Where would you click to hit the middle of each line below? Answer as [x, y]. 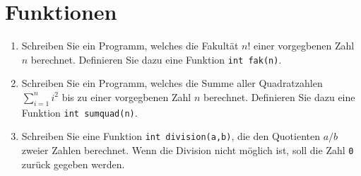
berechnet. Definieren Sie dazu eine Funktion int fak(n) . [156, 59]
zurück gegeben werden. [73, 164]
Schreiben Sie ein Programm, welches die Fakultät [130, 46]
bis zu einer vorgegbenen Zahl [126, 96]
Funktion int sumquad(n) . [79, 112]
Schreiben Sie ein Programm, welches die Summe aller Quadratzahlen [172, 83]
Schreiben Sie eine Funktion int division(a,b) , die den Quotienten [171, 136]
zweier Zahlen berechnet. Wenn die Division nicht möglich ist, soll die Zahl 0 [188, 150]
